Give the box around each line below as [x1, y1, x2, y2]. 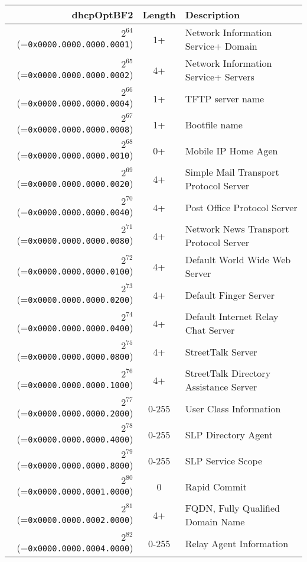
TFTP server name [185, 91, 264, 105]
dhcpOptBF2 [71, 8, 133, 21]
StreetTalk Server [185, 344, 257, 358]
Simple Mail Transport [185, 165, 279, 179]
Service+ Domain [185, 39, 257, 53]
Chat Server [185, 323, 235, 337]
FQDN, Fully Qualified [185, 501, 280, 515]
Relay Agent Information [185, 536, 289, 550]
